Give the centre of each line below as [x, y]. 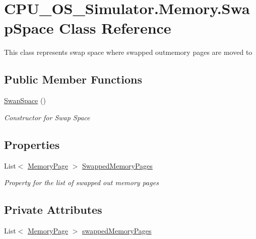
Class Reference [115, 28]
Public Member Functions [73, 79]
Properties [32, 144]
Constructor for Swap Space [47, 117]
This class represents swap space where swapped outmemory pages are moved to [128, 52]
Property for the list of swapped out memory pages [81, 182]
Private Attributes [53, 210]
